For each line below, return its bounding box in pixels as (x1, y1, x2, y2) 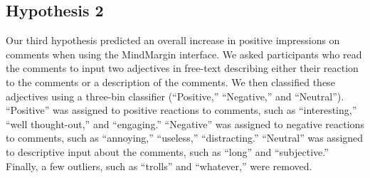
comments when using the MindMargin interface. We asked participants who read (6, 46, 362, 61)
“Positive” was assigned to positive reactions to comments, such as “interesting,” (6, 103, 357, 117)
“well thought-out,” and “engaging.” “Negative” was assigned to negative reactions (6, 116, 364, 131)
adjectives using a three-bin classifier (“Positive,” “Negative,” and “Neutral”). (6, 88, 344, 103)
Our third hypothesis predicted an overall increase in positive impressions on (6, 33, 340, 48)
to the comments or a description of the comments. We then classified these (6, 74, 335, 89)
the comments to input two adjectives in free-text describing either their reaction (6, 61, 359, 75)
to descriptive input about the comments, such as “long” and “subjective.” (6, 144, 329, 159)
